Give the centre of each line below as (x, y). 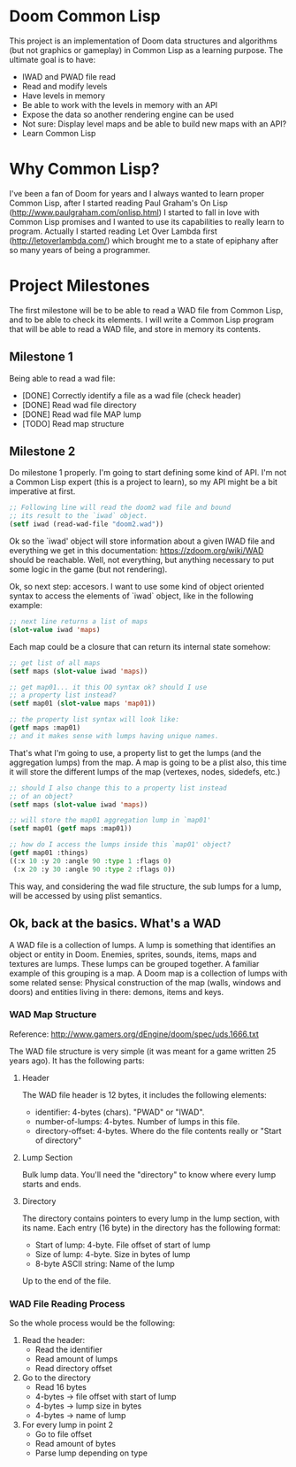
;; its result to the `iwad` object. (79, 516)
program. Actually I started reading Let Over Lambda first (114, 231)
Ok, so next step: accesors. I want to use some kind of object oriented (137, 587)
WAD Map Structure (53, 1015)
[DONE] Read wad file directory (79, 405)
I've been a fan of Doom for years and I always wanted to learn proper (137, 193)
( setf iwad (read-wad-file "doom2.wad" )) (87, 524)
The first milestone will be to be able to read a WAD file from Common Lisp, (146, 310)
